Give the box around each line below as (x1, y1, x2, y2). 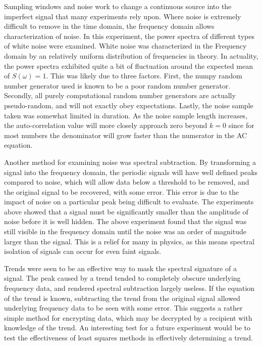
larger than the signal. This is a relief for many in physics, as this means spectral (4, 236, 254, 246)
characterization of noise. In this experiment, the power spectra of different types (4, 30, 254, 41)
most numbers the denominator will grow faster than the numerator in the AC (4, 129, 247, 140)
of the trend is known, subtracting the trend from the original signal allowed (4, 292, 240, 303)
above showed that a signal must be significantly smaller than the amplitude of (4, 206, 248, 217)
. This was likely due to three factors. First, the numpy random (46, 70, 242, 81)
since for (228, 120, 254, 131)
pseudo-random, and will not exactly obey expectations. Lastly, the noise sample (4, 100, 253, 110)
